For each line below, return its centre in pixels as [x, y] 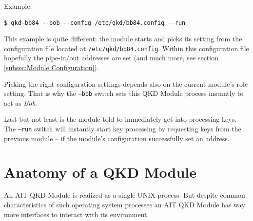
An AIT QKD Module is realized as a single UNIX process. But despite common [125, 195]
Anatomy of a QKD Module [100, 172]
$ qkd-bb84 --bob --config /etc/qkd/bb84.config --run [95, 23]
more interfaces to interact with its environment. [77, 214]
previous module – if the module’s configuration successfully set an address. [117, 138]
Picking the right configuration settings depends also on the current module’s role [126, 83]
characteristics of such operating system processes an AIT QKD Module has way [125, 205]
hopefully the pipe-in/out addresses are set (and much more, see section [111, 58]
